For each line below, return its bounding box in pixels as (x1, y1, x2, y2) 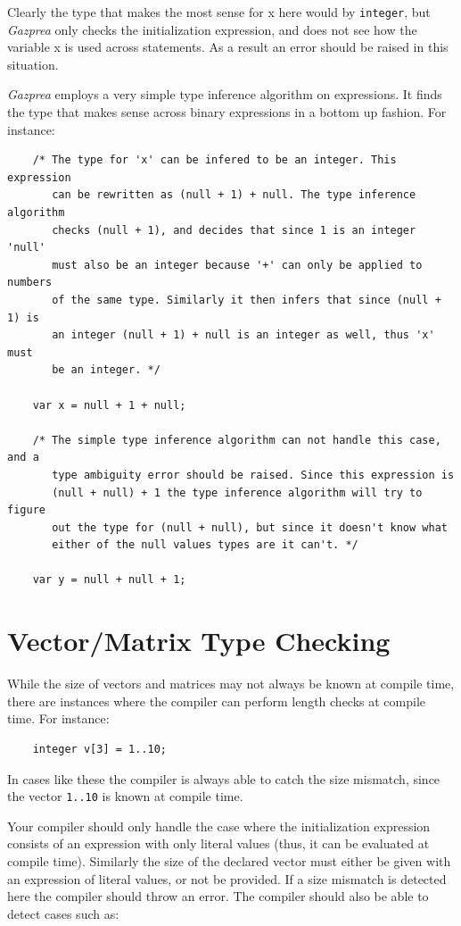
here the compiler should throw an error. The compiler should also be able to (7, 887, 429, 905)
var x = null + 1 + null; (32, 398, 186, 412)
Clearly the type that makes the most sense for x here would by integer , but (7, 3, 431, 21)
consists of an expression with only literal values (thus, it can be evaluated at (7, 834, 430, 853)
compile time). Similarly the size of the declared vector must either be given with (7, 852, 451, 870)
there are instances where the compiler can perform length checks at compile (7, 691, 426, 710)
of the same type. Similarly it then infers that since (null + (52, 293, 441, 306)
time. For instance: (7, 709, 110, 728)
